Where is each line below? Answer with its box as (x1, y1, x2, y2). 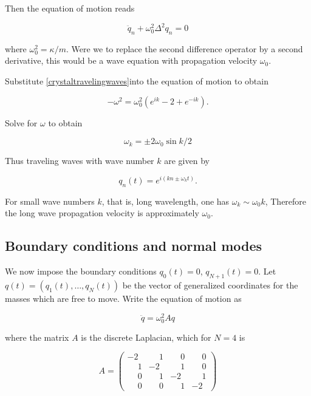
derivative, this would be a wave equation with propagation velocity (5, 54, 258, 67)
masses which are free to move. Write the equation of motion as (5, 292, 242, 304)
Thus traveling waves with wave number (5, 154, 154, 167)
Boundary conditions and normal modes (5, 236, 262, 255)
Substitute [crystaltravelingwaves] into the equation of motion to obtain (5, 75, 268, 87)
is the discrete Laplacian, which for (81, 330, 211, 343)
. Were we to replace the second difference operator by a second (66, 42, 303, 55)
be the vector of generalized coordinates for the (122, 278, 298, 291)
